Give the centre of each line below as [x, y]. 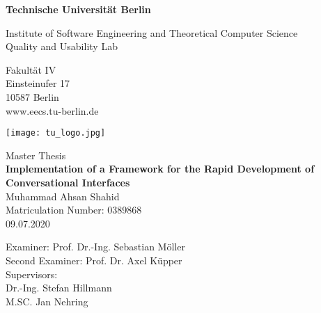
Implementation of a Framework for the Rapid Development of [160, 169]
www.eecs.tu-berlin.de [52, 110]
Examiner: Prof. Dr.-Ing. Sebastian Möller [95, 247]
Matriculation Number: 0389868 [74, 210]
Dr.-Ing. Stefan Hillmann [59, 288]
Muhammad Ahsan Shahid [63, 196]
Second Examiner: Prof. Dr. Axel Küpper [94, 260]
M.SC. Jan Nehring [47, 301]
